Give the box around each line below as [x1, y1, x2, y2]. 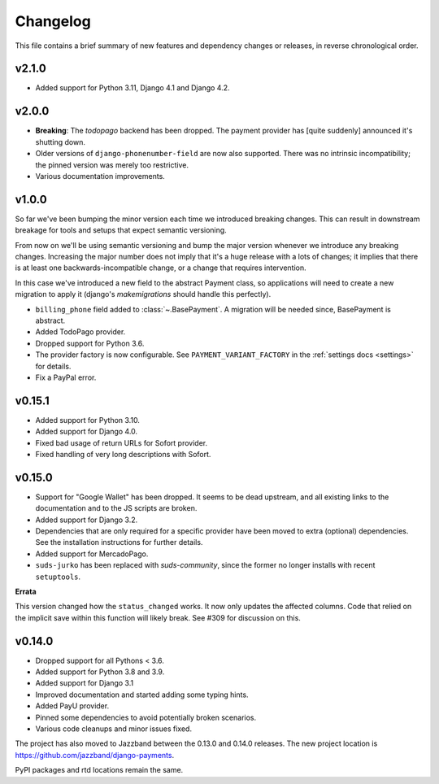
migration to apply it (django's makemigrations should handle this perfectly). [15, 290, 272, 299]
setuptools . [35, 572, 81, 581]
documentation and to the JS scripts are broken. [35, 503, 198, 513]
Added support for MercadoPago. [35, 549, 149, 559]
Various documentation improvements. [35, 171, 166, 181]
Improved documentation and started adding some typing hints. [35, 690, 249, 699]
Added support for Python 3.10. [35, 415, 140, 425]
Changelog [15, 12, 91, 30]
